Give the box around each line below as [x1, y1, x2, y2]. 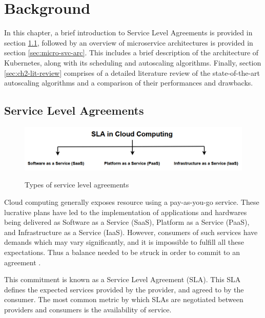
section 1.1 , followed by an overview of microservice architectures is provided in [4, 37, 253, 48]
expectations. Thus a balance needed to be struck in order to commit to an [4, 247, 240, 258]
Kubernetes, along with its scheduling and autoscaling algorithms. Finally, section [4, 57, 261, 68]
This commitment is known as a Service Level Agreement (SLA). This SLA [4, 274, 241, 285]
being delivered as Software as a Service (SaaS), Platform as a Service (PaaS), [4, 217, 250, 227]
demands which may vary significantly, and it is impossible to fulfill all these [4, 237, 244, 247]
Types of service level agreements [25, 179, 129, 190]
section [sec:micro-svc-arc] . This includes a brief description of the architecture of [4, 47, 259, 58]
